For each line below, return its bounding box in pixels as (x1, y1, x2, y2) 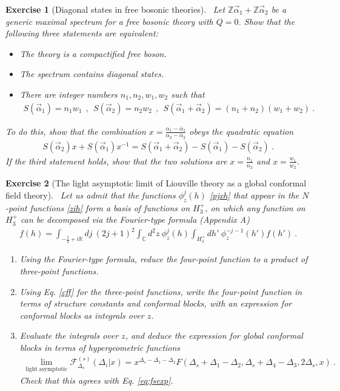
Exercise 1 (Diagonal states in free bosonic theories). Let (5, 3, 225, 15)
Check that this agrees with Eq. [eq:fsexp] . (19, 373, 173, 386)
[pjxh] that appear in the (209, 188, 299, 201)
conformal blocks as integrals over (19, 308, 144, 321)
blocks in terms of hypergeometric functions (19, 341, 181, 353)
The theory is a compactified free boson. (19, 47, 167, 59)
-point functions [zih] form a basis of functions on (5, 201, 190, 214)
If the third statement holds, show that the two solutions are (5, 154, 227, 167)
